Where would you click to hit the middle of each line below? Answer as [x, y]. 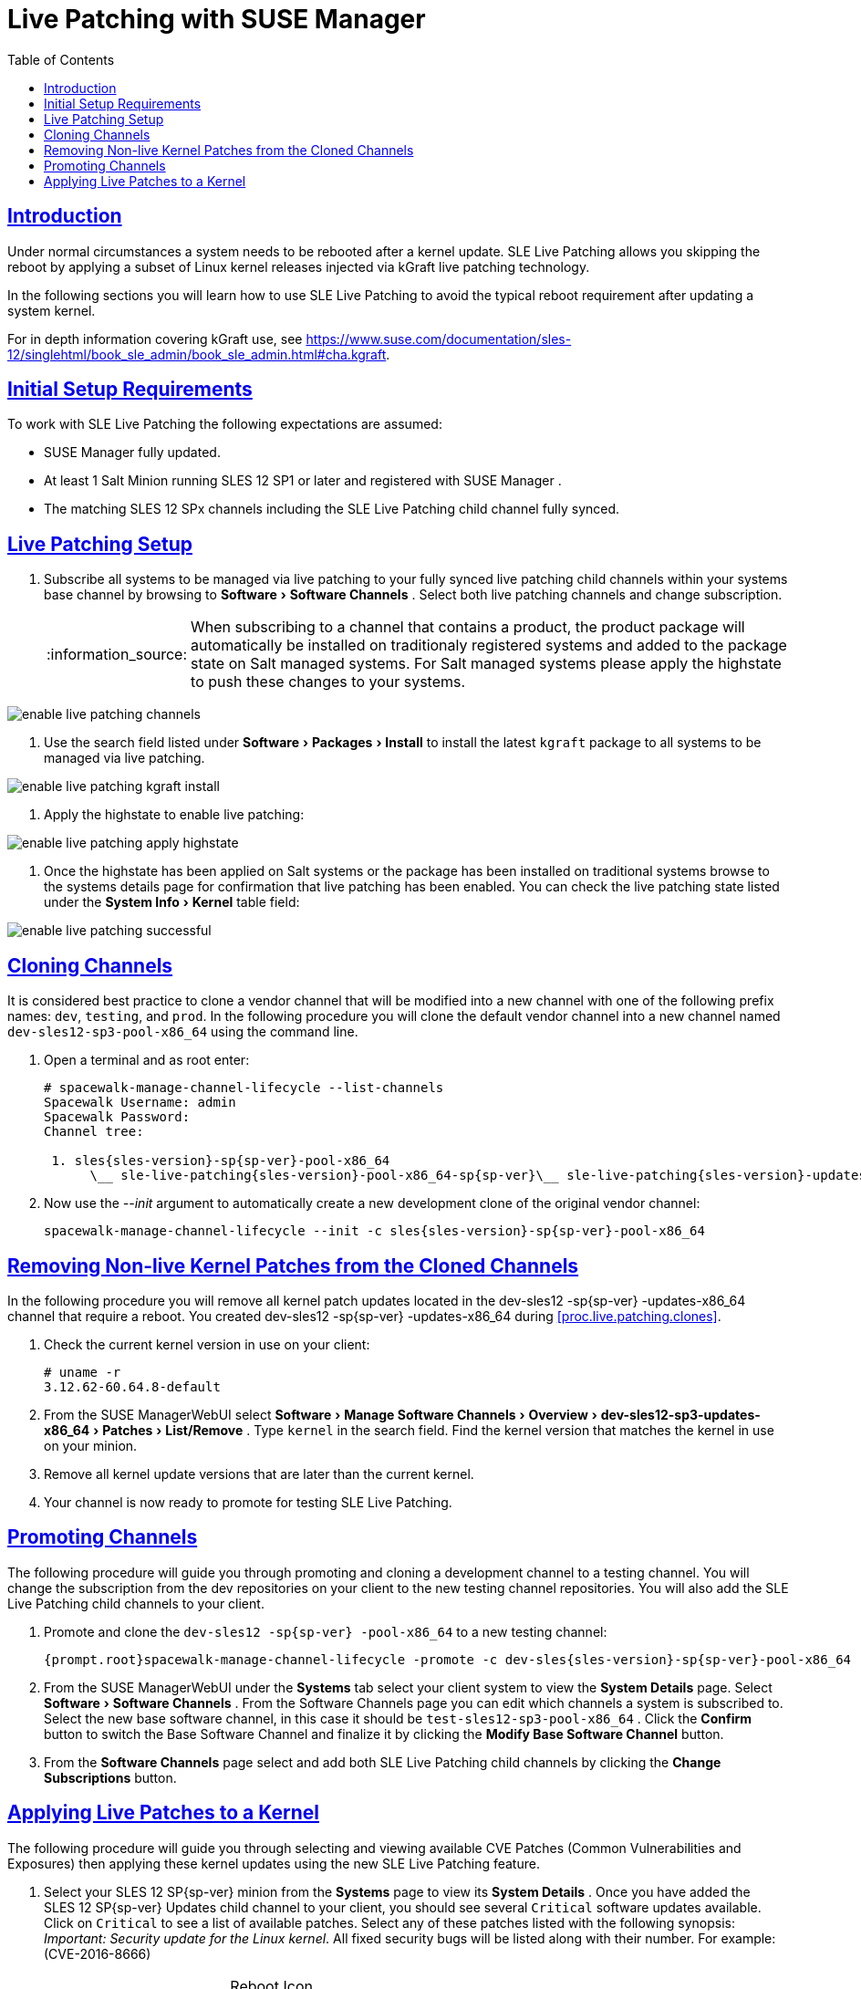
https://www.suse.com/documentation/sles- [439, 338]
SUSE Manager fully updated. [132, 453]
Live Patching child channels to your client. [136, 1603]
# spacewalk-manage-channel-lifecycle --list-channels [244, 1088]
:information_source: [117, 655]
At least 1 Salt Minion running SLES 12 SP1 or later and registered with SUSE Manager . [303, 481]
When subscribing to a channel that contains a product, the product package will [468, 627]
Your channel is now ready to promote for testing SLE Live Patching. [248, 1502]
